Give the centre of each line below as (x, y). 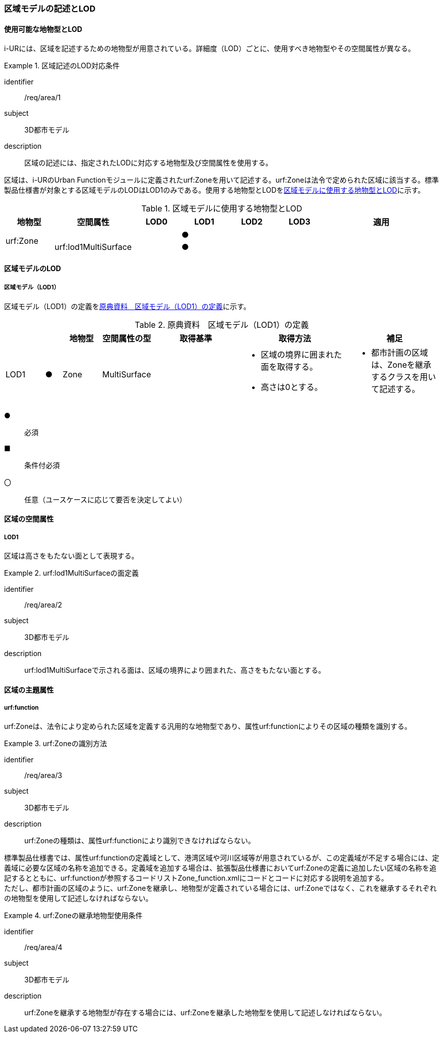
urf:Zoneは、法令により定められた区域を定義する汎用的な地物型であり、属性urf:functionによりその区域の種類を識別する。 (208, 726)
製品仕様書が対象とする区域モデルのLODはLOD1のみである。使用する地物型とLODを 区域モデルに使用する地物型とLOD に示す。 (215, 190)
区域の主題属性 (29, 689)
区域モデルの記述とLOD (50, 9)
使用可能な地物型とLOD (43, 29)
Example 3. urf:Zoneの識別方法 (56, 744)
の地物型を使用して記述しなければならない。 (78, 898)
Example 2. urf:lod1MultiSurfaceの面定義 (72, 573)
